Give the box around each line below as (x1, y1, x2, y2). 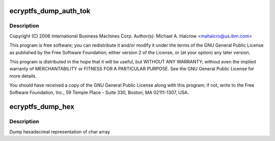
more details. (9, 73, 37, 79)
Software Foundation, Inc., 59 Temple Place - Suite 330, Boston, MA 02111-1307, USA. (9, 89, 189, 95)
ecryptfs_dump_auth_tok (9, 7, 91, 15)
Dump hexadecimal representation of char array (9, 128, 111, 134)
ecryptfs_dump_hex (9, 102, 75, 111)
